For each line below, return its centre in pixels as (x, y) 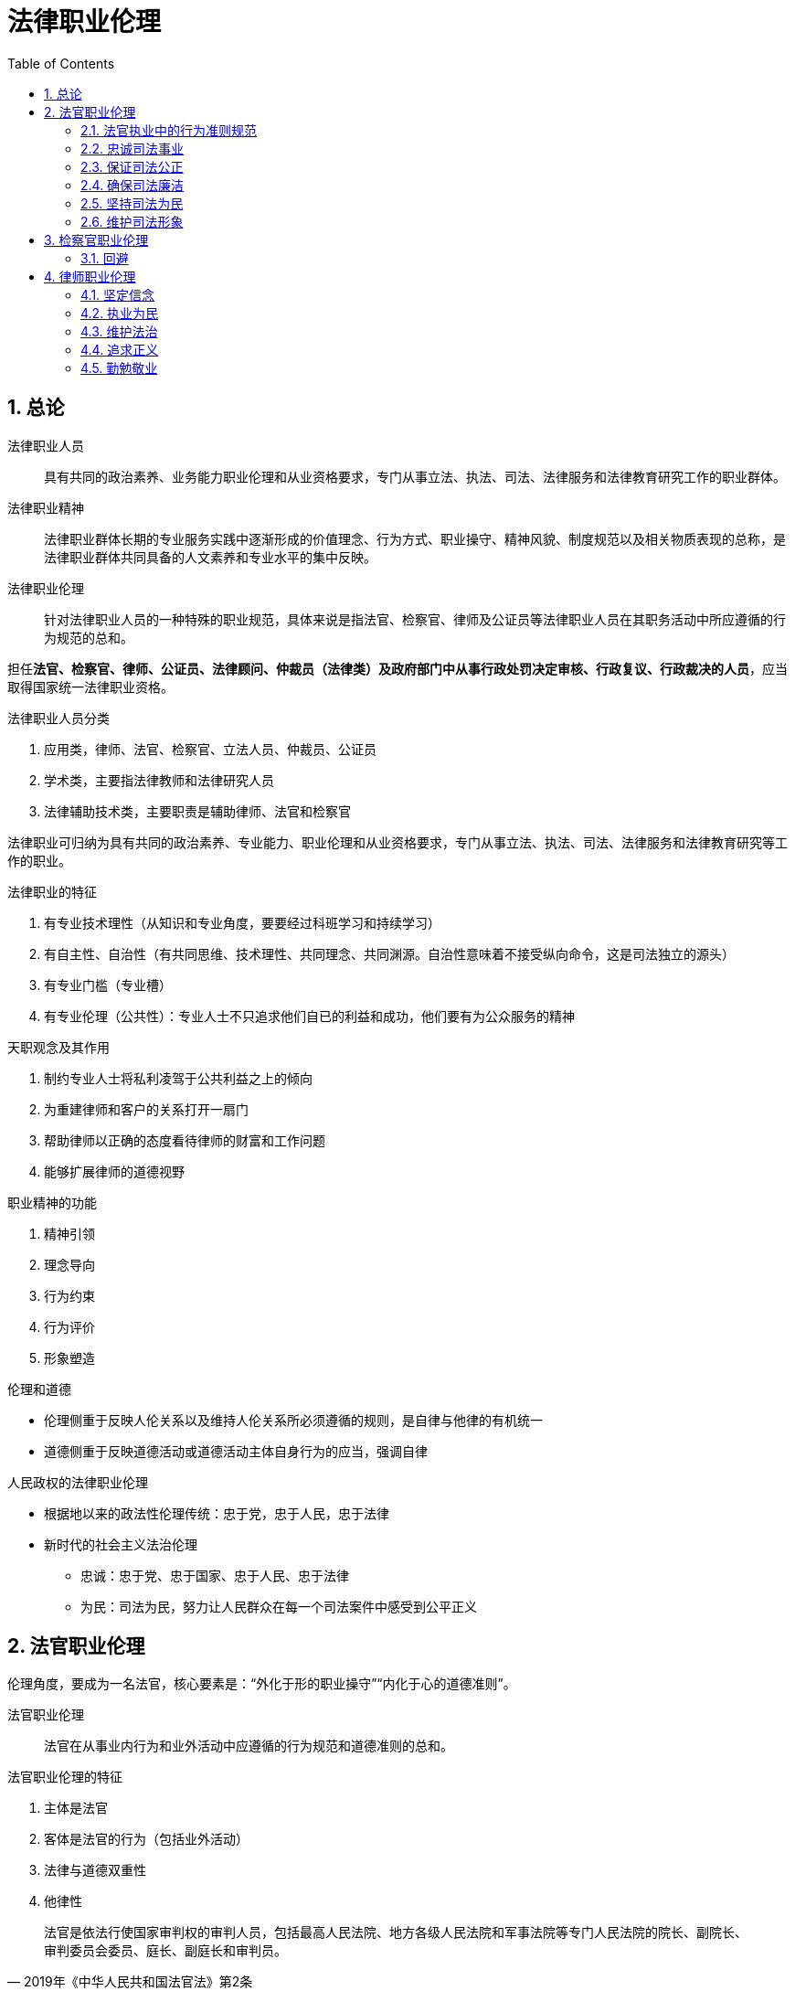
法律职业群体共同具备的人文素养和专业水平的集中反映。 (210, 557)
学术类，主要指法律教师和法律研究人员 (159, 780)
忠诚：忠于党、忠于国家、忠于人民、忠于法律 (215, 1575)
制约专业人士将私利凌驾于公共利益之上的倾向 (178, 1078)
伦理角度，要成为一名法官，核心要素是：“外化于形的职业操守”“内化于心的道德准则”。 (262, 1684)
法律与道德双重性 (95, 1870)
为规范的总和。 (89, 637)
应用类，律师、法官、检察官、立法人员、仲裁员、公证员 (210, 749)
